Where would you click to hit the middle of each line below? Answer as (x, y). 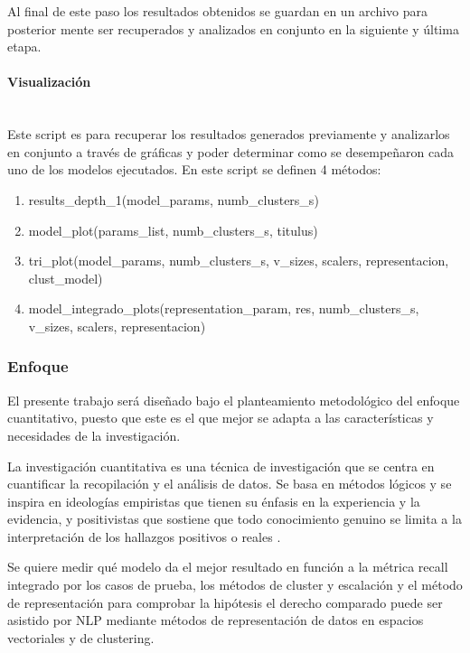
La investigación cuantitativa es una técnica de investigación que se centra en (221, 466)
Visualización (49, 82)
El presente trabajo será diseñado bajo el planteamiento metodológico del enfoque (234, 400)
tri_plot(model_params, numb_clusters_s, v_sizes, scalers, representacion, (239, 261)
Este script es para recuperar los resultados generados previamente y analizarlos (229, 134)
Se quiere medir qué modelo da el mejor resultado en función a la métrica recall (228, 567)
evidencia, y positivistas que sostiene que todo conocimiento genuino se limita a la (235, 519)
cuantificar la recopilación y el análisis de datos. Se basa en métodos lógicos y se (230, 484)
